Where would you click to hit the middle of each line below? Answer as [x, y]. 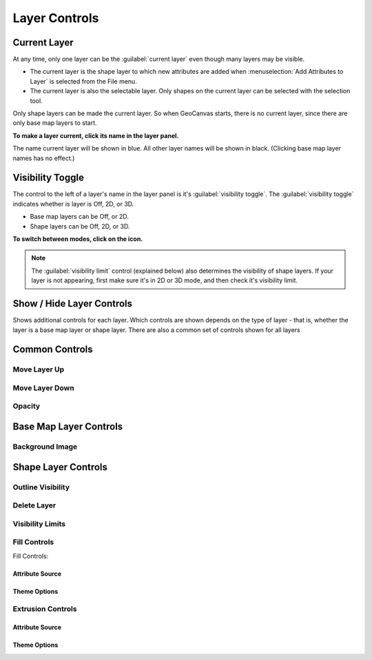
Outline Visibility [41, 487]
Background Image [45, 447]
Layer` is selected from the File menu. [83, 81]
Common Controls [53, 350]
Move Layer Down [44, 388]
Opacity [27, 406]
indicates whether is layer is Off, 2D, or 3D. [73, 204]
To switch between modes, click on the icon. [78, 239]
